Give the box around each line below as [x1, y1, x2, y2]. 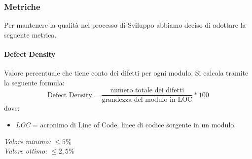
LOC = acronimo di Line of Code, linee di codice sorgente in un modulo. [15, 119, 236, 130]
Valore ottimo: [4, 146, 47, 156]
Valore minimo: [4, 136, 51, 146]
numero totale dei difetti [110, 87, 184, 94]
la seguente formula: [4, 77, 65, 87]
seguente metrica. [4, 29, 57, 40]
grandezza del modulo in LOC [102, 96, 193, 104]
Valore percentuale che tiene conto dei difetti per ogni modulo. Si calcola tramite [4, 68, 249, 78]
